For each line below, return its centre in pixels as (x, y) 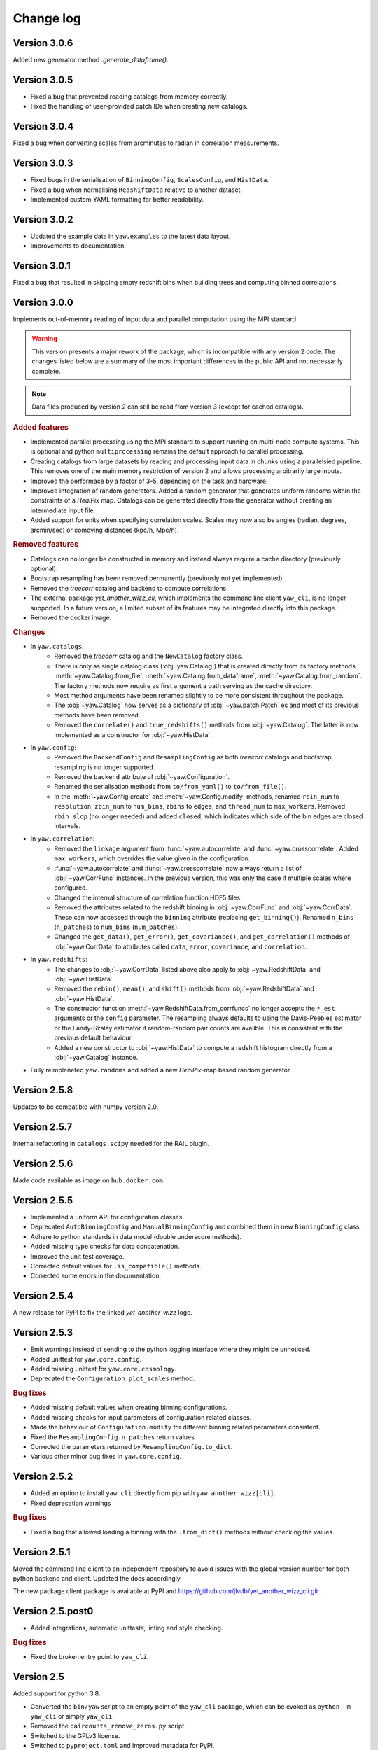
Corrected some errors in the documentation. (96, 1276)
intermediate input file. (63, 510)
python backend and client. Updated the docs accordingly (97, 1578)
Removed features (46, 545)
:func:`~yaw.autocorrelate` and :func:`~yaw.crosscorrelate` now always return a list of (178, 868)
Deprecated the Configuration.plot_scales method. (113, 1378)
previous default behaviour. (93, 1038)
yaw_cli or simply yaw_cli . (72, 1716)
